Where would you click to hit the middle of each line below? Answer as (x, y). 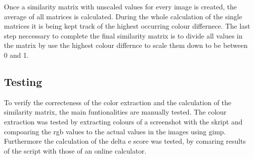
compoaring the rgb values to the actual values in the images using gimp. (115, 131)
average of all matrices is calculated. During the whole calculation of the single (123, 16)
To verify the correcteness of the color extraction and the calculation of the (118, 102)
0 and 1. (16, 55)
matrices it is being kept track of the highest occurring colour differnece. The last (127, 26)
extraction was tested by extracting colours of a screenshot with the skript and (123, 121)
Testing (23, 81)
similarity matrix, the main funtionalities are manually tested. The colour (115, 112)
